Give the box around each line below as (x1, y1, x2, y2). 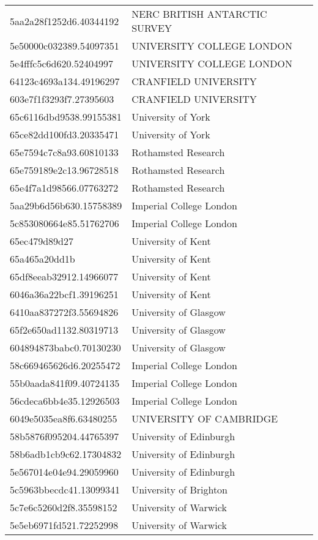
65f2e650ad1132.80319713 (10, 323, 119, 337)
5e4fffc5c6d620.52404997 (10, 56, 113, 70)
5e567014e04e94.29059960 (10, 465, 119, 479)
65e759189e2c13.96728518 (10, 163, 119, 177)
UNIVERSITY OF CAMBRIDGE (131, 411, 278, 426)
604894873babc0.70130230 (10, 340, 121, 354)
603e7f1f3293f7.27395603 (10, 92, 114, 106)
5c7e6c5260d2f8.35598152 (10, 500, 117, 514)
